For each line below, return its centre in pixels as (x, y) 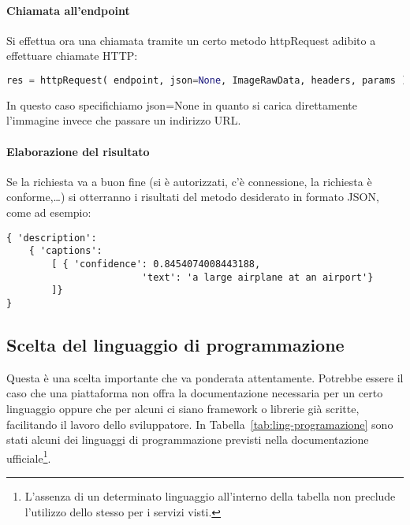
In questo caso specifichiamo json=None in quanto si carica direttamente (182, 104)
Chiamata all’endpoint (68, 10)
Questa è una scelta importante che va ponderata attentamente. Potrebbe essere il (205, 377)
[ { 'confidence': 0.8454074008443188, (156, 264)
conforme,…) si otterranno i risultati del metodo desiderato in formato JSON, (193, 197)
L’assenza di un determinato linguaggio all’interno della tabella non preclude (210, 495)
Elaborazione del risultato (78, 151)
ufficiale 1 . (29, 456)
